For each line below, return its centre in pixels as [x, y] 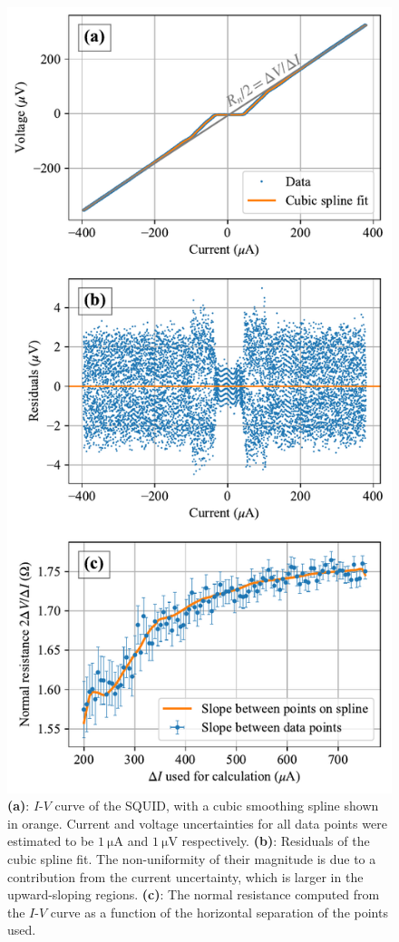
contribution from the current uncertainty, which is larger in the [185, 876]
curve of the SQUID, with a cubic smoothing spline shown [217, 806]
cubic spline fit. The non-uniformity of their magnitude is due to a [192, 858]
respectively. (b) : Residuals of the [276, 841]
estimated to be [51, 841]
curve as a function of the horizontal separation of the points [219, 912]
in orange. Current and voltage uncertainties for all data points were [197, 823]
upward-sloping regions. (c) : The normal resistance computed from [194, 894]
